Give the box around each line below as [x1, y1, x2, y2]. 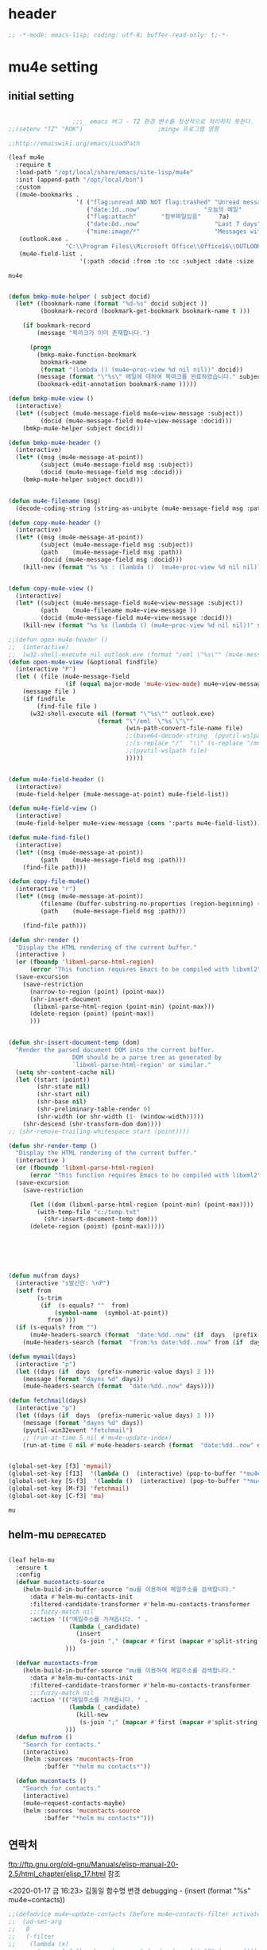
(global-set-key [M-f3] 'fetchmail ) [8, 1485, 130, 1493]
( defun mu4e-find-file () [8, 834, 91, 842]
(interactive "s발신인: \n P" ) [15, 1279, 110, 1287]
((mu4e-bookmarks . [15, 190, 80, 199]
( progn [29, 343, 52, 351]
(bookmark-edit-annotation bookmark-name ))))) [37, 380, 197, 388]
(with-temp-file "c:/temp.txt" [37, 1208, 141, 1216]
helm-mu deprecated [8, 1528, 106, 1542]
